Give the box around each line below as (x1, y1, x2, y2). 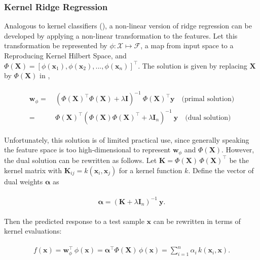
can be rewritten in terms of (153, 215, 241, 226)
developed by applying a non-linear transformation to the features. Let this (4, 30, 238, 41)
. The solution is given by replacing (138, 60, 247, 71)
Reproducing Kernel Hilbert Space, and (4, 50, 127, 60)
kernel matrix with (4, 165, 62, 175)
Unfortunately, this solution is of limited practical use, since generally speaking (4, 134, 249, 145)
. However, (221, 144, 254, 155)
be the (229, 154, 249, 165)
